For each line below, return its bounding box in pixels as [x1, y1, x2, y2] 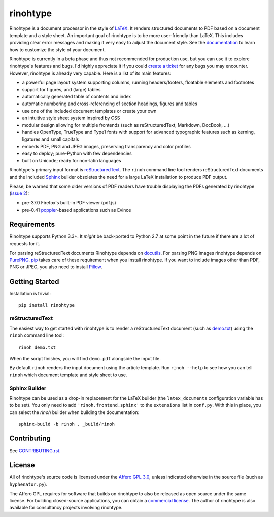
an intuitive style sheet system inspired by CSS [22, 115, 120, 121]
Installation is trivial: [9, 291, 51, 297]
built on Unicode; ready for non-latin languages [22, 157, 121, 163]
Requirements [9, 220, 55, 228]
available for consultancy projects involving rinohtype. [9, 505, 123, 511]
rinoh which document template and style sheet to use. [9, 372, 127, 378]
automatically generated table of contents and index [22, 94, 131, 100]
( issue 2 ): [9, 190, 29, 196]
